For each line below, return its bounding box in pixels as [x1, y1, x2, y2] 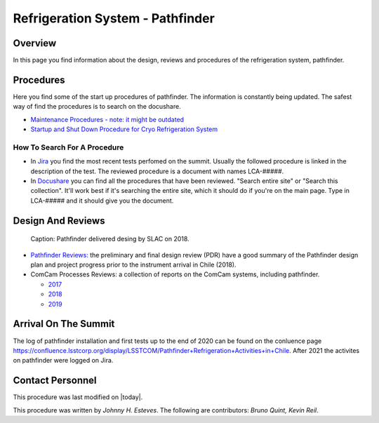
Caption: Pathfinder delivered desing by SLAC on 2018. [30, 235, 189, 243]
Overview [13, 37, 57, 49]
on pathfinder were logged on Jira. [13, 356, 114, 365]
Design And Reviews [13, 215, 105, 227]
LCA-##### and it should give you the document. [30, 196, 174, 205]
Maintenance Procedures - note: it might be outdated [30, 115, 185, 123]
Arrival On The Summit [13, 318, 115, 330]
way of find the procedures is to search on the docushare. [13, 102, 182, 111]
